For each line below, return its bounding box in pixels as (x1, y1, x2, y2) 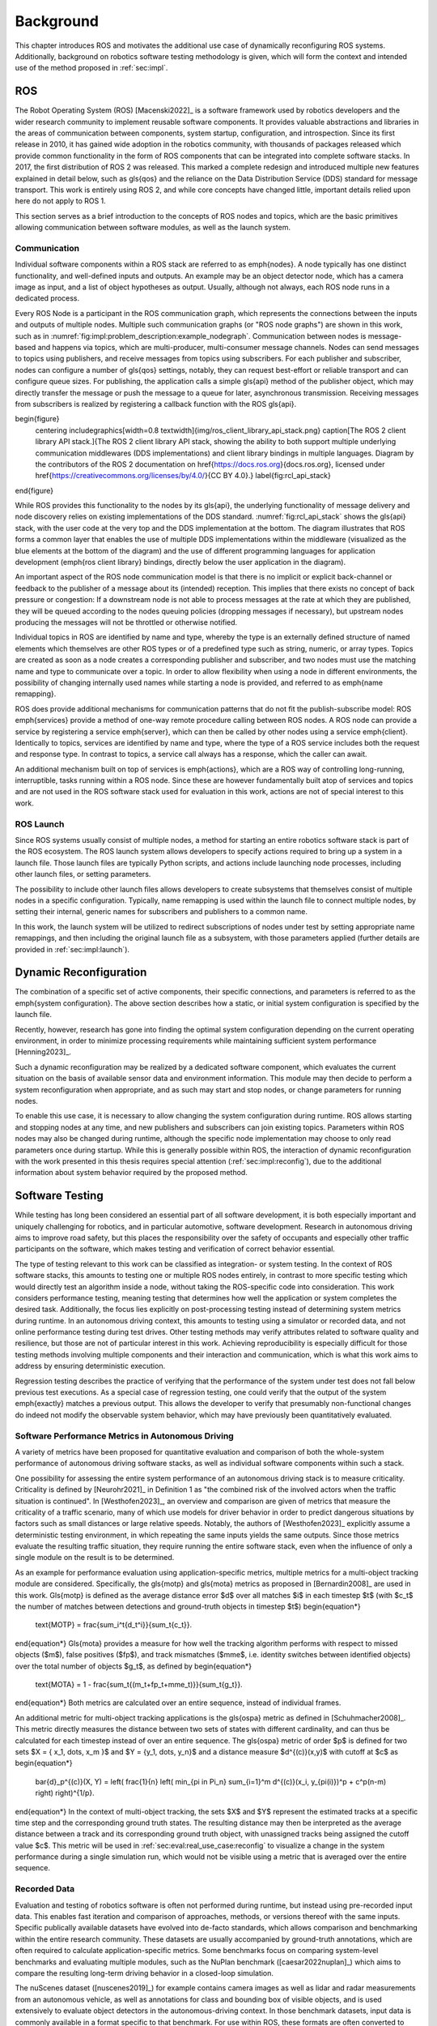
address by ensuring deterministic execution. (15, 1361, 166, 1371)
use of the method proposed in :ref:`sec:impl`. (15, 63, 168, 73)
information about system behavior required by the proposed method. (15, 1168, 248, 1178)
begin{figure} (15, 414, 60, 424)
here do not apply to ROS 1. (15, 196, 107, 206)
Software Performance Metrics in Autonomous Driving (15, 1430, 234, 1442)
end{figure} (15, 485, 54, 495)
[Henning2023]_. (15, 1047, 72, 1057)
